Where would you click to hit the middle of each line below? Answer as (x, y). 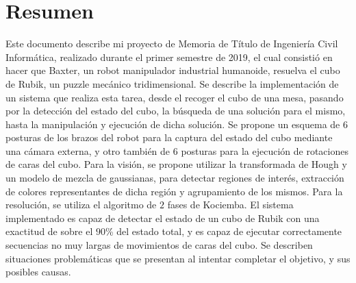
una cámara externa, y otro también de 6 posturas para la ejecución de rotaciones (177, 150)
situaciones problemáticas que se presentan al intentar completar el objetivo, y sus (178, 258)
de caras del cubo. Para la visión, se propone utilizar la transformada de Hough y (176, 164)
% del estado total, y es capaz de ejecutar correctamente (224, 231)
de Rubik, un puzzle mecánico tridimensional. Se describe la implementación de (172, 83)
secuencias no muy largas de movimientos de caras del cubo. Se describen (159, 245)
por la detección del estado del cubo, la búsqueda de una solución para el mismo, (176, 111)
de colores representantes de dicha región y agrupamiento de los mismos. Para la (174, 191)
